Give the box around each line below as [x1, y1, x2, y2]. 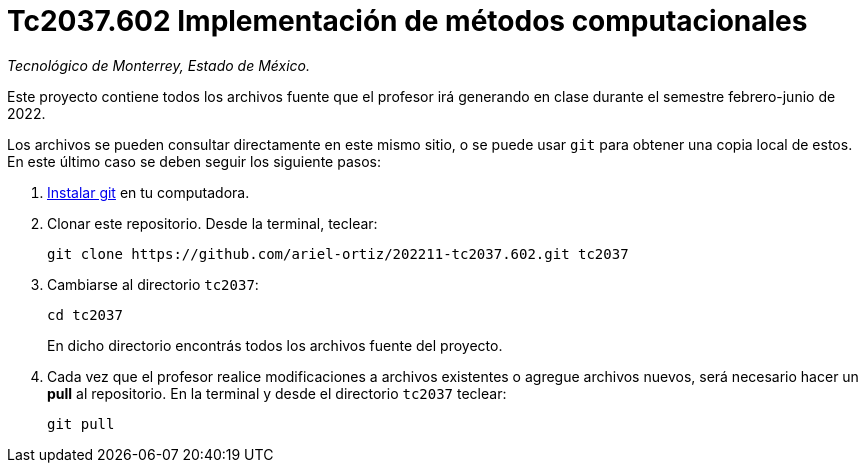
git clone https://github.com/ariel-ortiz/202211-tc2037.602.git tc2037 [47, 245, 629, 262]
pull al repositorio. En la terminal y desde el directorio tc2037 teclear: [47, 384, 507, 402]
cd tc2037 [47, 306, 123, 323]
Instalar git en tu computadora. [47, 183, 250, 201]
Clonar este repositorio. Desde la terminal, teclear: [47, 214, 378, 232]
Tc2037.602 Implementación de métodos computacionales [7, 4, 808, 38]
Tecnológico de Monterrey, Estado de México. [7, 56, 310, 74]
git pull [47, 415, 115, 432]
